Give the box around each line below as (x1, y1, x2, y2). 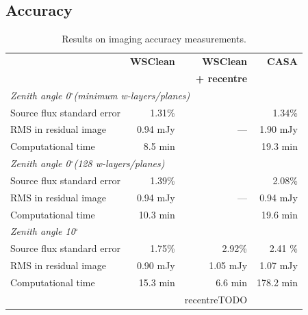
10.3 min (138, 207, 175, 221)
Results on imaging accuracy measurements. (62, 32, 246, 46)
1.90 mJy (259, 122, 298, 136)
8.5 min (143, 139, 175, 153)
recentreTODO (184, 292, 248, 306)
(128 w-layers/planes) (73, 156, 165, 171)
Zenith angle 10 (10, 224, 75, 238)
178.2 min (257, 275, 298, 290)
